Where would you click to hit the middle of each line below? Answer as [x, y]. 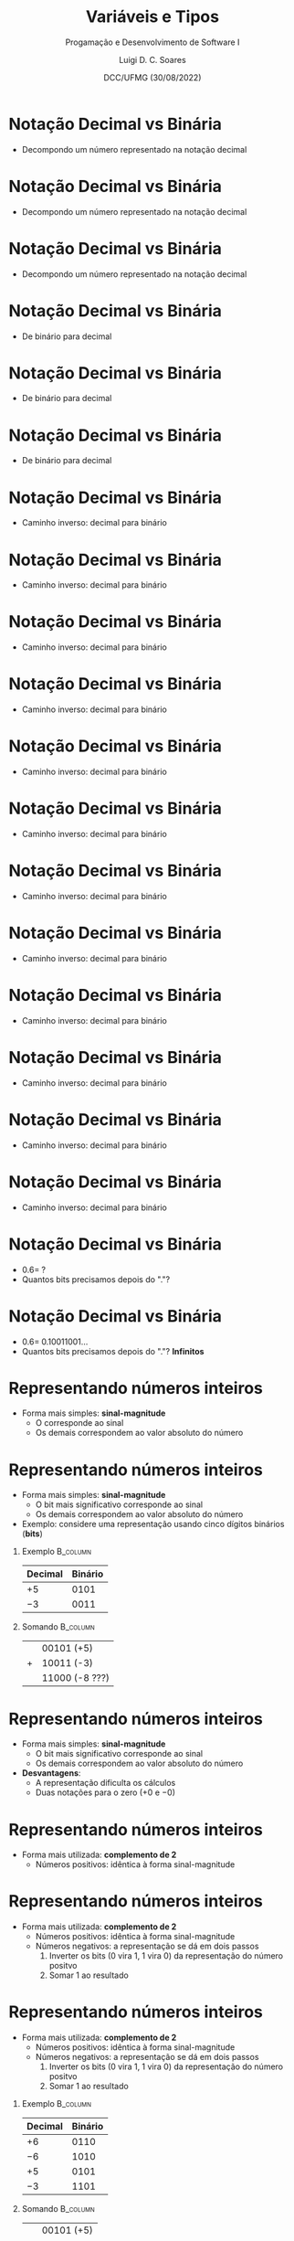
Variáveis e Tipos [152, 17]
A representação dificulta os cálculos [105, 1783]
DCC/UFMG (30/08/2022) [152, 77]
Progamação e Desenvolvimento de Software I [152, 42]
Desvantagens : [51, 1773]
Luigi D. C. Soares [152, 59]
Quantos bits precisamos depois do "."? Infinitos [113, 1351]
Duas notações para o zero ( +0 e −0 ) [105, 1792]
